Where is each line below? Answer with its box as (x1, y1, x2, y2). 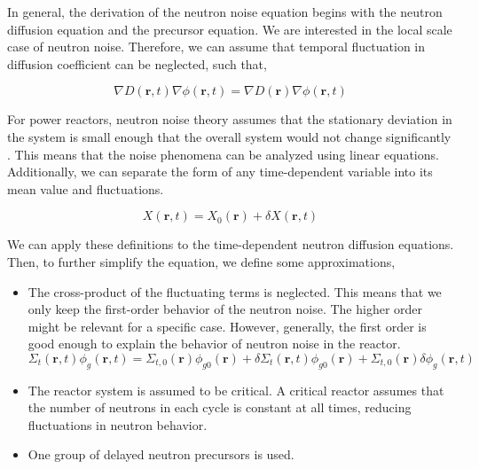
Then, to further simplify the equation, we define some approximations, (7, 252, 396, 270)
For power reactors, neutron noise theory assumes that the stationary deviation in (7, 110, 452, 129)
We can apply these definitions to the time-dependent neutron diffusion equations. (7, 235, 454, 254)
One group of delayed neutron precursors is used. (27, 445, 294, 464)
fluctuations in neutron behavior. (27, 415, 208, 434)
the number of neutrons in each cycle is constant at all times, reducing (27, 398, 412, 417)
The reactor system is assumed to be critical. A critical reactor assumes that (27, 380, 444, 399)
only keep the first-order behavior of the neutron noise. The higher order (27, 300, 423, 318)
